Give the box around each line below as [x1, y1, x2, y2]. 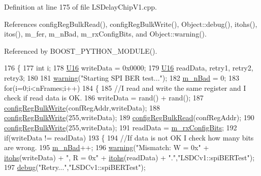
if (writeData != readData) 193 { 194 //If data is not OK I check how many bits [4, 132, 254, 143]
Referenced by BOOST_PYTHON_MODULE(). [4, 45, 157, 56]
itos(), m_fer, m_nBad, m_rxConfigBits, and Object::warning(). [4, 28, 207, 39]
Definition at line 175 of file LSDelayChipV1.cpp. [4, 2, 157, 12]
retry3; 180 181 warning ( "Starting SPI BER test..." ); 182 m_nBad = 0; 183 [4, 72, 239, 83]
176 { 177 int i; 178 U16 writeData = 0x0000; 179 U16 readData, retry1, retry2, [4, 62, 253, 73]
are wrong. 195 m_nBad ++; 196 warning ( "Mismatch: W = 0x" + [4, 142, 209, 153]
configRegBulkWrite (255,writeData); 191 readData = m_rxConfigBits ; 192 [4, 122, 237, 132]
